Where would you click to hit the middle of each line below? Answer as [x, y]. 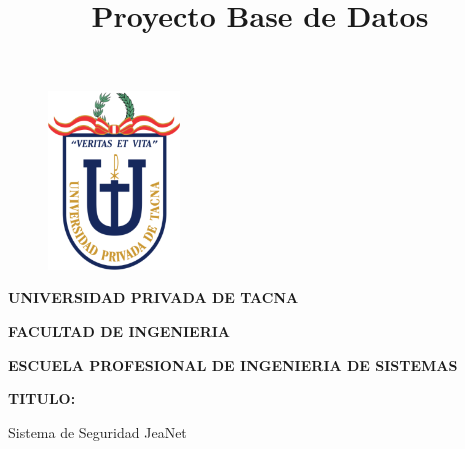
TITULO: [42, 398]
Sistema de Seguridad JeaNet [97, 431]
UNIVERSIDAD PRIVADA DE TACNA [153, 297]
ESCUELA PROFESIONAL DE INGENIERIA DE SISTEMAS [233, 364]
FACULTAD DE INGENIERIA [119, 330]
